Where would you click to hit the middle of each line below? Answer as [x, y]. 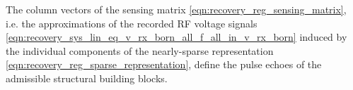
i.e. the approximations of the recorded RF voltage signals [132, 23]
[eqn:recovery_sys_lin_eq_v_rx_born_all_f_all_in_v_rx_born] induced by [176, 37]
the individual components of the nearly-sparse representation [140, 50]
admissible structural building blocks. [87, 78]
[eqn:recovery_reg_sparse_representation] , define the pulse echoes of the [164, 64]
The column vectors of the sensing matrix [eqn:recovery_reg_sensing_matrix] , [176, 9]
